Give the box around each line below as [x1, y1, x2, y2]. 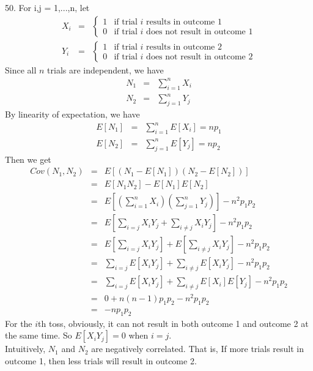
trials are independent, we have [47, 63, 164, 76]
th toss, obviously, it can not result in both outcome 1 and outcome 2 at [38, 317, 309, 329]
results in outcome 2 [146, 43, 222, 52]
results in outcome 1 [146, 18, 222, 27]
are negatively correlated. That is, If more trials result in [91, 342, 304, 355]
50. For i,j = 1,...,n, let [5, 1, 90, 13]
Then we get [5, 152, 51, 165]
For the [5, 317, 32, 329]
